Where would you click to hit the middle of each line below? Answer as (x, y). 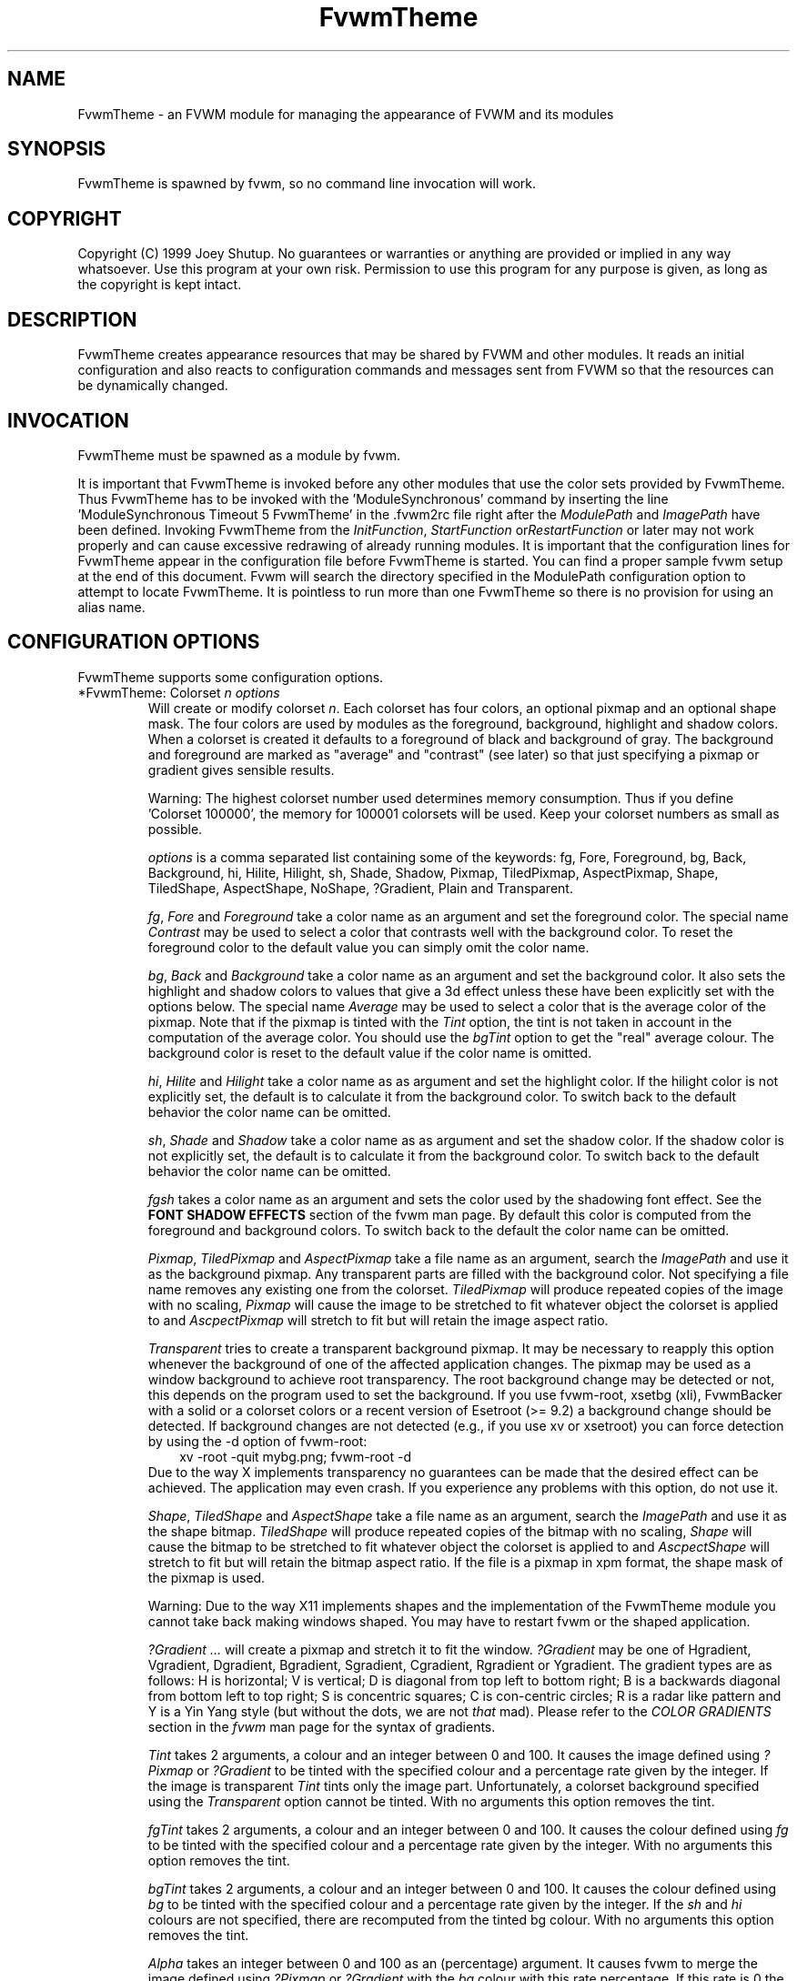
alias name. (111, 607)
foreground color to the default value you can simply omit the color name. (368, 947)
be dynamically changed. (153, 386)
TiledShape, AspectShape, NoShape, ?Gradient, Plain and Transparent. (360, 888)
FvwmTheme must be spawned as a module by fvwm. (239, 455)
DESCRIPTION (72, 319)
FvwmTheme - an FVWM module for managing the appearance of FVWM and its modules (346, 114)
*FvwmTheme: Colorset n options (179, 692)
